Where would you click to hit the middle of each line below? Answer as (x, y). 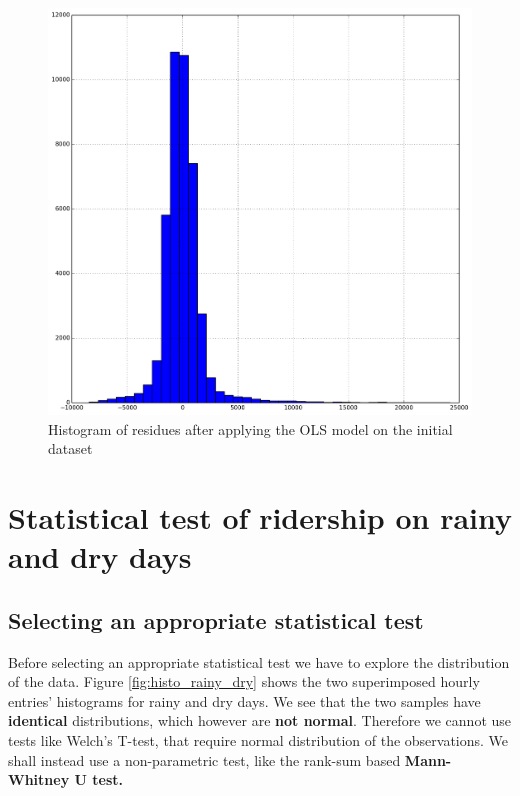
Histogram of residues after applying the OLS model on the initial (250, 428)
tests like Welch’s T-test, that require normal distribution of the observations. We (258, 739)
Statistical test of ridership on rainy (260, 516)
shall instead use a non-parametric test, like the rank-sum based (204, 759)
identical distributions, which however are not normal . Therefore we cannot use (260, 720)
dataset (70, 448)
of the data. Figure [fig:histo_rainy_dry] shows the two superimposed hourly (244, 681)
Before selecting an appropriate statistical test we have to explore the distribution (259, 661)
